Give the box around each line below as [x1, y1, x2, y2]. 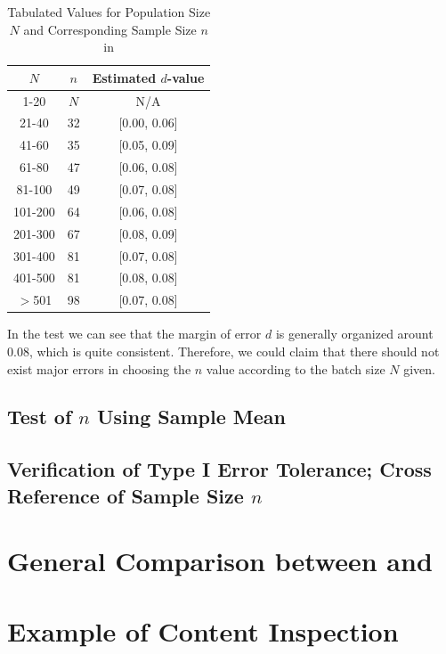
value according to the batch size [206, 359, 385, 378]
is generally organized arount [275, 324, 434, 343]
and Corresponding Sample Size [23, 20, 197, 38]
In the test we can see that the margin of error [7, 324, 262, 343]
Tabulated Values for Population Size [7, 3, 211, 20]
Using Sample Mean [96, 403, 286, 430]
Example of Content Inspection [7, 612, 399, 649]
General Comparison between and [7, 543, 433, 579]
